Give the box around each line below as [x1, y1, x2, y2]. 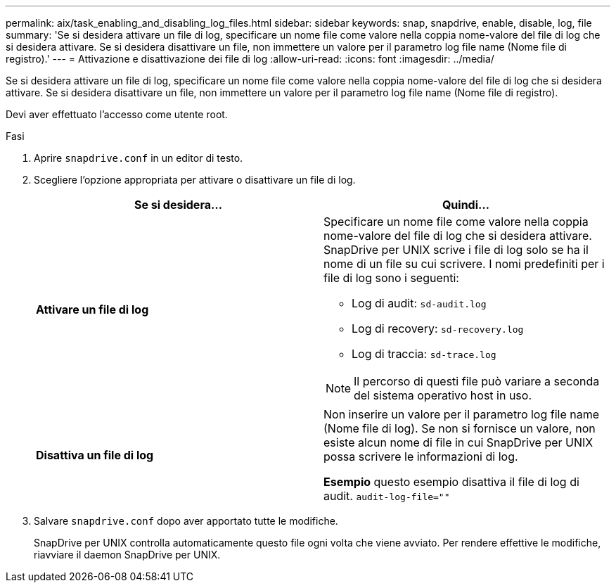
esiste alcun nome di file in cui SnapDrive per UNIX [323, 435, 593, 449]
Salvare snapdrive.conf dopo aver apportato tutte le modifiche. [34, 515, 338, 527]
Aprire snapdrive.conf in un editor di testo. [34, 152, 243, 164]
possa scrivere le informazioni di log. [323, 449, 518, 464]
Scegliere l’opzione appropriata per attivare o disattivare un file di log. [34, 174, 356, 186]
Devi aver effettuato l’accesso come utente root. [6, 108, 228, 120]
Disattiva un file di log [36, 448, 154, 462]
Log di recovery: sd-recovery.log [352, 321, 524, 335]
